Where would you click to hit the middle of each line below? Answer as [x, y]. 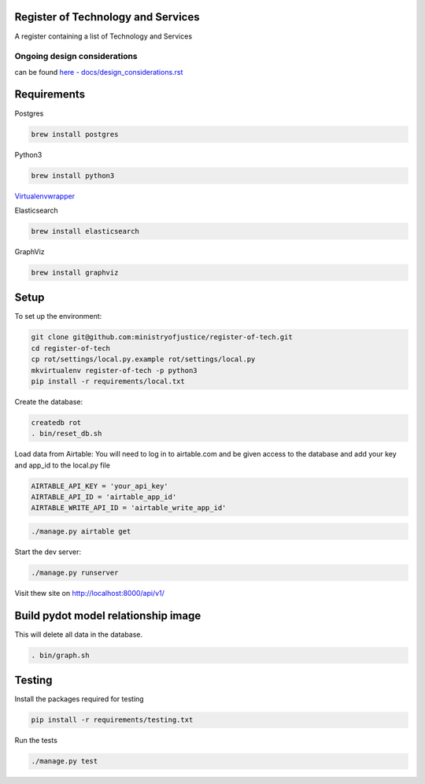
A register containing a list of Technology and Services [103, 36]
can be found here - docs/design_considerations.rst [99, 72]
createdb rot [56, 422]
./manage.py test [65, 761]
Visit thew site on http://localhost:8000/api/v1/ [90, 593]
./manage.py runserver [75, 572]
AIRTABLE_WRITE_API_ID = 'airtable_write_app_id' [129, 508]
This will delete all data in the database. [79, 634]
